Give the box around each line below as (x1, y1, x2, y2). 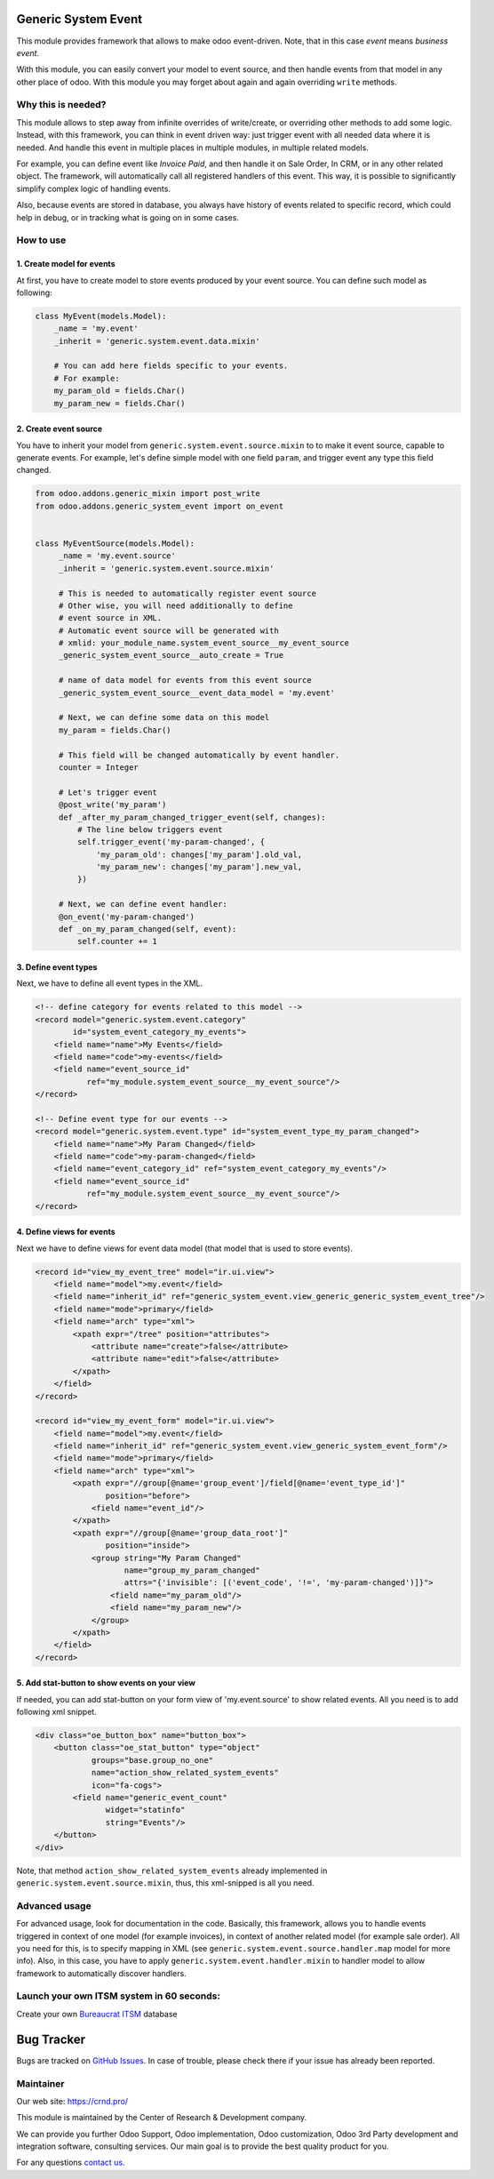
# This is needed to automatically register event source (58, 588, 317, 598)
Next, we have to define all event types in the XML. (16, 978, 203, 989)
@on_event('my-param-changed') (58, 911, 195, 922)
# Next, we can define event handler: (58, 899, 228, 909)
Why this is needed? (16, 99, 107, 111)
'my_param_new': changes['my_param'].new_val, (96, 862, 303, 872)
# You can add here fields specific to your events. (53, 361, 289, 371)
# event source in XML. (58, 613, 163, 623)
